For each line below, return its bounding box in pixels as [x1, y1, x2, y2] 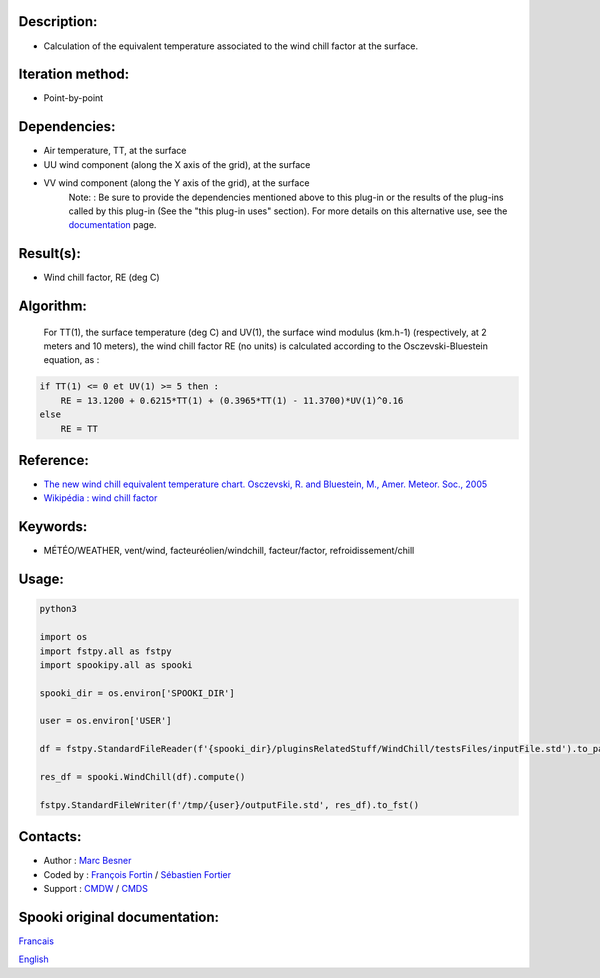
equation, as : [43, 354, 100, 366]
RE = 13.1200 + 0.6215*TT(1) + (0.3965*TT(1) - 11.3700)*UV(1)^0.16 [60, 395, 404, 406]
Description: [18, 13, 98, 30]
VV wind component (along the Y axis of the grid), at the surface [43, 177, 310, 189]
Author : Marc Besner [43, 855, 132, 867]
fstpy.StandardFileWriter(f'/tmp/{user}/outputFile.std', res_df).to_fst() [39, 799, 420, 810]
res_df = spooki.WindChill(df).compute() [39, 771, 246, 783]
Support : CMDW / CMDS [43, 883, 149, 895]
